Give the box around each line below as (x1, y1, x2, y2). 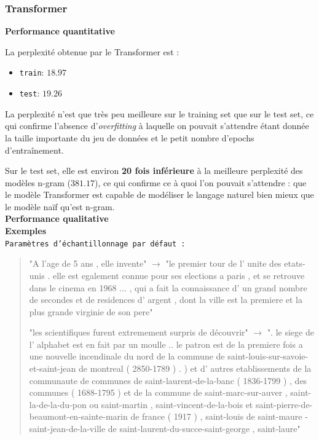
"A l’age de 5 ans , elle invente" (29, 257, 147, 270)
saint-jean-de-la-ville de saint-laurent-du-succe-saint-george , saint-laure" (29, 422, 301, 435)
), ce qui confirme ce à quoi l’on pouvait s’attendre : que (94, 176, 307, 189)
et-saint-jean (29, 362, 76, 375)
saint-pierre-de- (255, 398, 313, 411)
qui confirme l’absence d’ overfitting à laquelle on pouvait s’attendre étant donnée (5, 119, 309, 132)
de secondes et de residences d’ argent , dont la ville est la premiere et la (29, 293, 302, 306)
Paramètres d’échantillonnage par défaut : (5, 239, 186, 248)
